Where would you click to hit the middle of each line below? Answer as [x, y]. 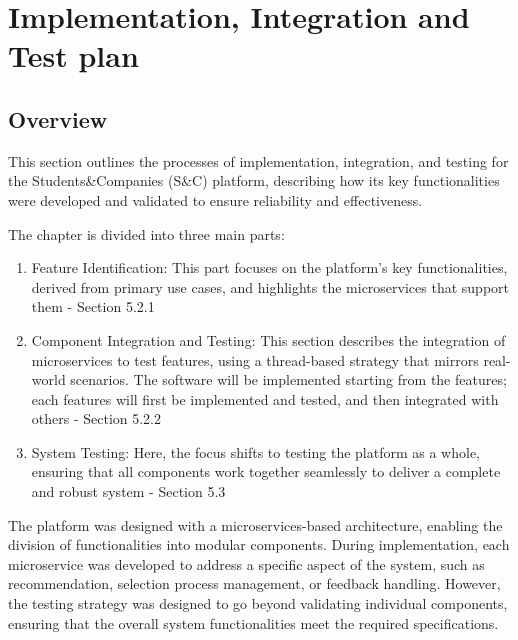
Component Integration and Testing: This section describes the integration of [268, 339]
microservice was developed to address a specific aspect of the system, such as [246, 563]
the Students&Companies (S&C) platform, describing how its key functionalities [254, 180]
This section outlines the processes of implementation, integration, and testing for [258, 160]
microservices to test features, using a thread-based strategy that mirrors [255, 359]
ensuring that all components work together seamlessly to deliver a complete [266, 471]
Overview [58, 118]
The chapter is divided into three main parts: [146, 233]
